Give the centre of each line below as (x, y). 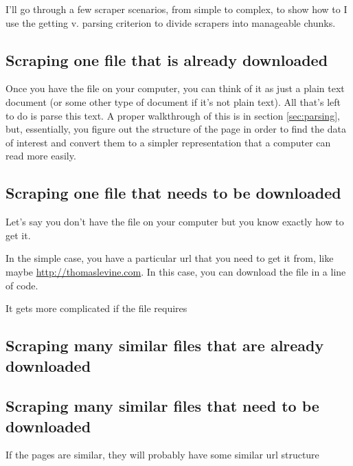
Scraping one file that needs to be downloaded (173, 193)
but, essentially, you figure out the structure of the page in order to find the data (176, 129)
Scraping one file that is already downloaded (167, 59)
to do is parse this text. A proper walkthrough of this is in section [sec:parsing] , (173, 115)
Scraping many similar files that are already (165, 345)
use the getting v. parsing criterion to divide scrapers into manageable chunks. (171, 22)
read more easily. (41, 156)
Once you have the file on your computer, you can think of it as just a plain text (175, 88)
